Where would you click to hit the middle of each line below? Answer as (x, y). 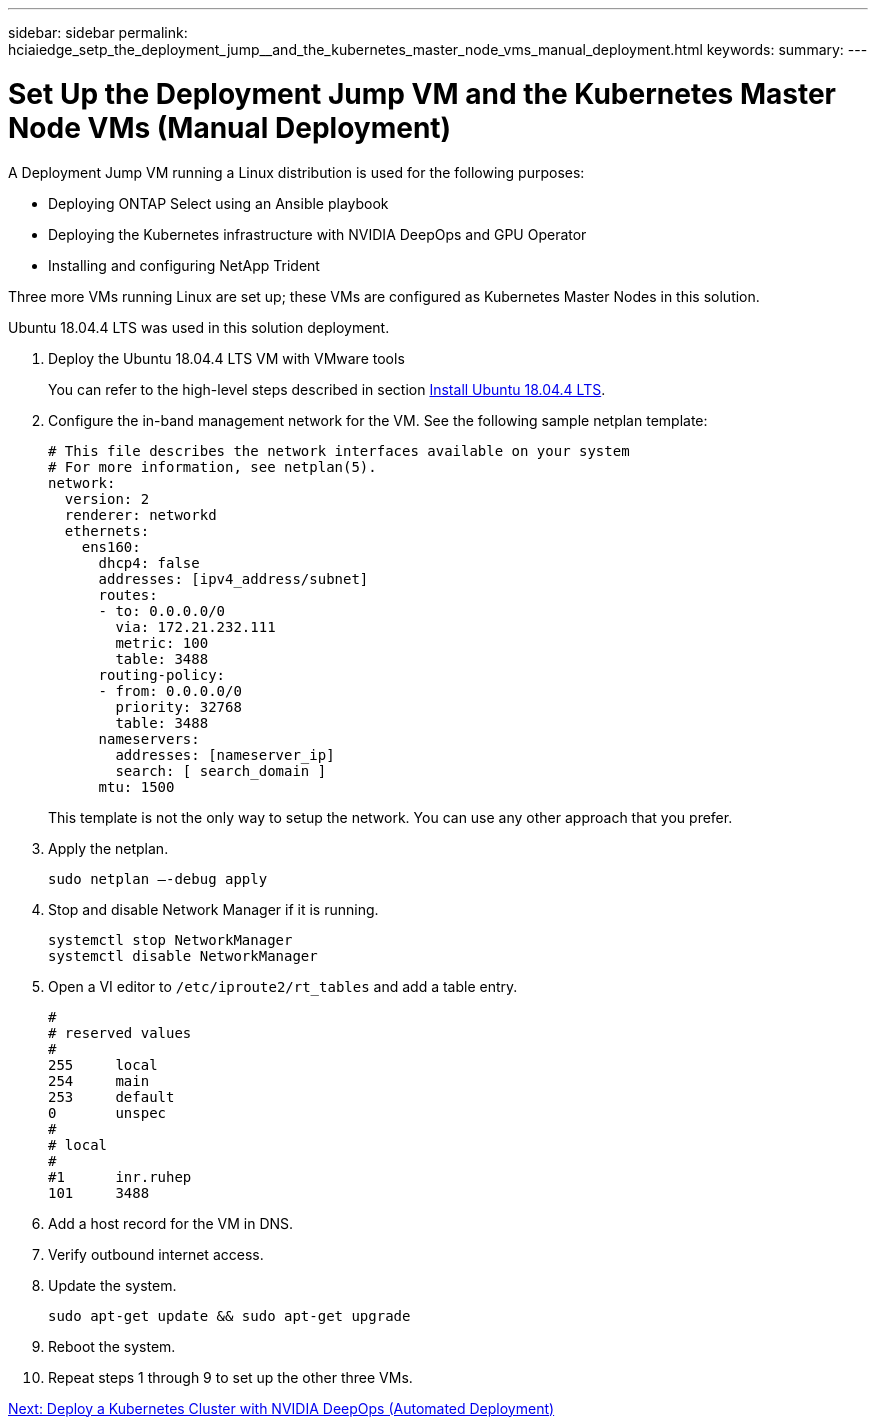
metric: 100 (162, 642)
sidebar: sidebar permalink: (98, 32)
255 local (103, 1064)
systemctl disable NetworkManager (183, 955)
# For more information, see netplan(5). (212, 466)
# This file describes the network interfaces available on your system (339, 450)
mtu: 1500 (136, 786)
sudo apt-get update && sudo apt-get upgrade (229, 1315)
